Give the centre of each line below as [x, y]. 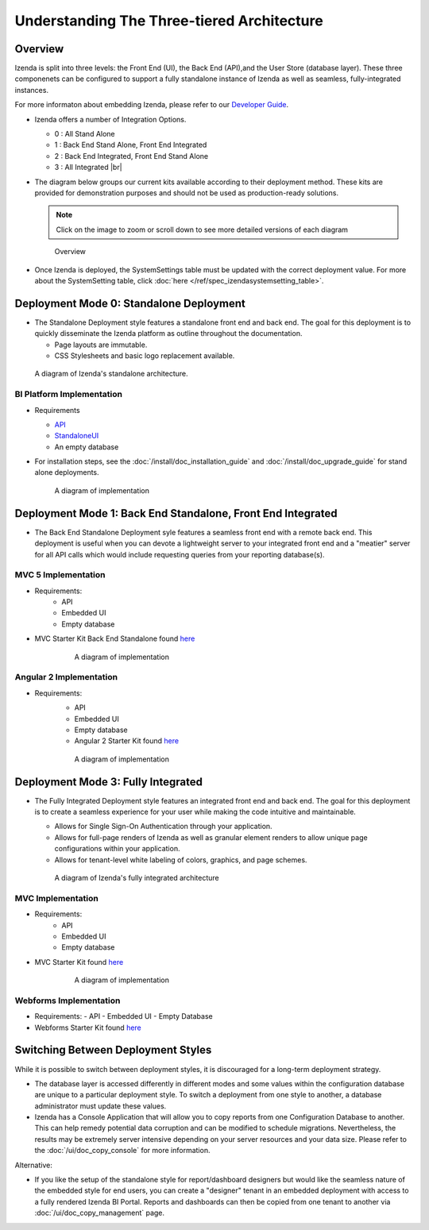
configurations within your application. [117, 849]
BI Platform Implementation [69, 395]
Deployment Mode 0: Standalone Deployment [130, 303]
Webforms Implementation [68, 1001]
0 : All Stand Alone [85, 134]
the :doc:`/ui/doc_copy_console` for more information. [122, 1151]
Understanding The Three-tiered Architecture [169, 21]
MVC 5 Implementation [60, 575]
